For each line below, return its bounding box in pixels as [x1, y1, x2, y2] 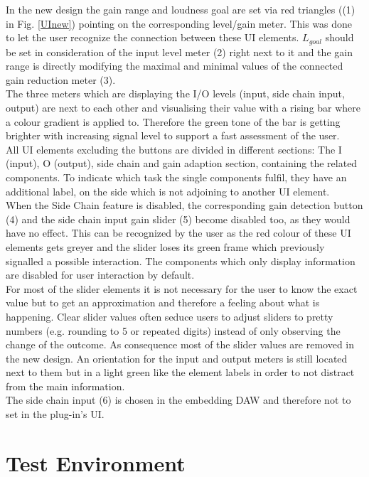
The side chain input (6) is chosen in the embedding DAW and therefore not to [6, 392, 351, 407]
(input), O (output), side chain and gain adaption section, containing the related [6, 156, 358, 171]
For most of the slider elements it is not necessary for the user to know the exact [6, 281, 358, 296]
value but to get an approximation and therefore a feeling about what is [6, 295, 320, 310]
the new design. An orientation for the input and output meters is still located [6, 350, 348, 365]
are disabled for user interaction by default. [6, 267, 195, 282]
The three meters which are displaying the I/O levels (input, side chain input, [6, 86, 345, 101]
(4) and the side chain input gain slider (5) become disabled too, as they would [6, 211, 351, 226]
